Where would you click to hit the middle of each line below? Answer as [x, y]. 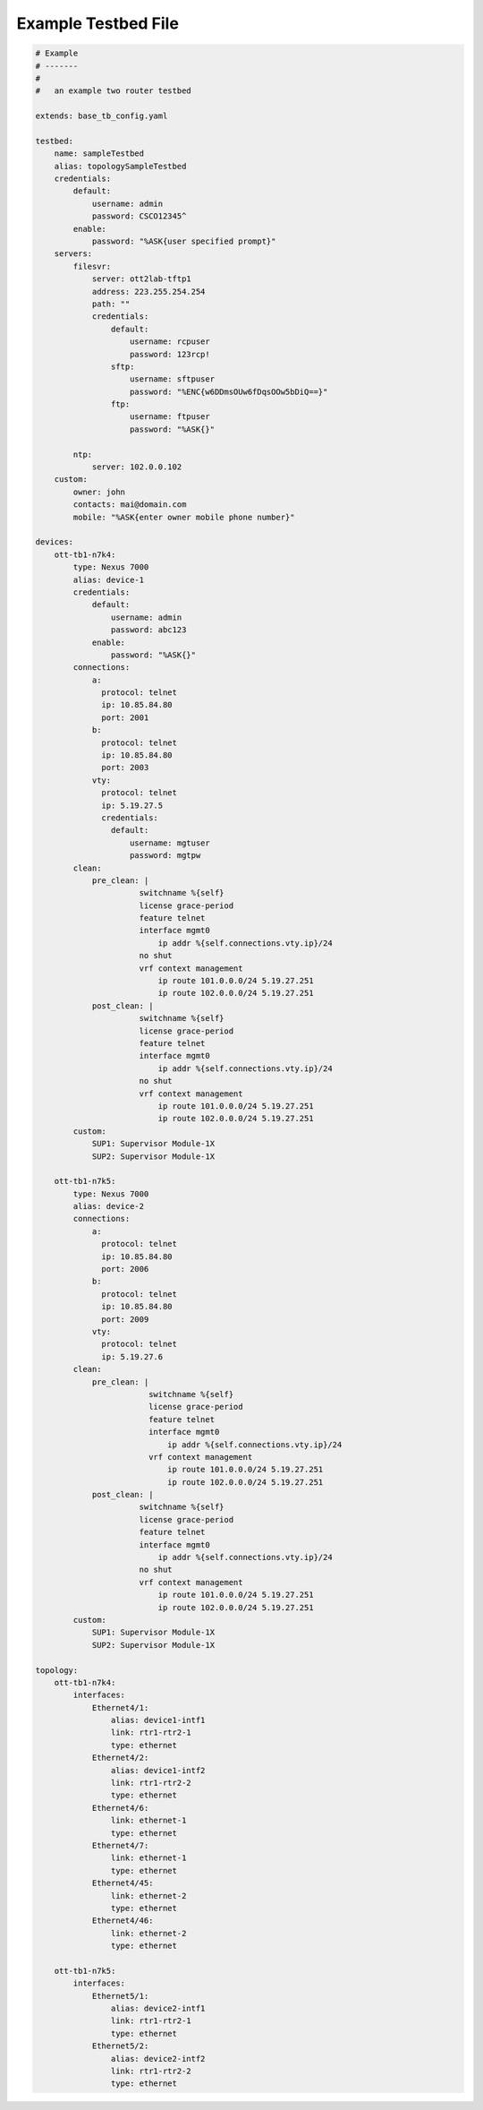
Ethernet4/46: [123, 1921]
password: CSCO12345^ [139, 216]
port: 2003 [125, 768]
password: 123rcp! [170, 354]
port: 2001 [125, 717]
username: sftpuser [172, 379]
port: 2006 [125, 1269]
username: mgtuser [170, 843]
